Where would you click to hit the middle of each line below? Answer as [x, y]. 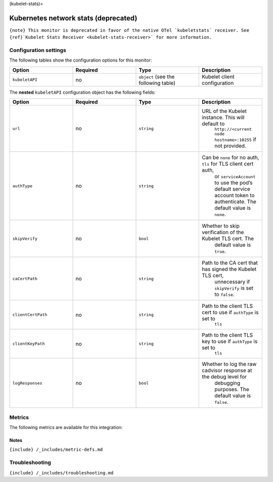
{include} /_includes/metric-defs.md [56, 450]
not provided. [230, 146]
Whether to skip [221, 226]
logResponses [27, 383]
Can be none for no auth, [230, 157]
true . [220, 251]
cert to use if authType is [230, 312]
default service [232, 189]
